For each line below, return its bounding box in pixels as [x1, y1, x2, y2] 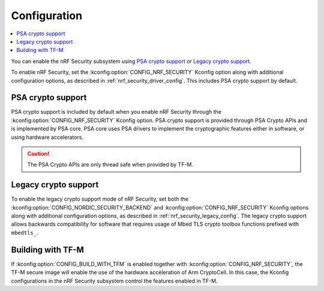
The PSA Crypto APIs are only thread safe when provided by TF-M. [27, 161, 194, 168]
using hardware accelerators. [11, 134, 84, 141]
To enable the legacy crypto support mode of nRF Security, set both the [11, 195, 189, 203]
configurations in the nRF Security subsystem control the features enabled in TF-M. [11, 277, 218, 284]
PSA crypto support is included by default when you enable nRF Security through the [11, 108, 222, 116]
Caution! [27, 150, 50, 157]
